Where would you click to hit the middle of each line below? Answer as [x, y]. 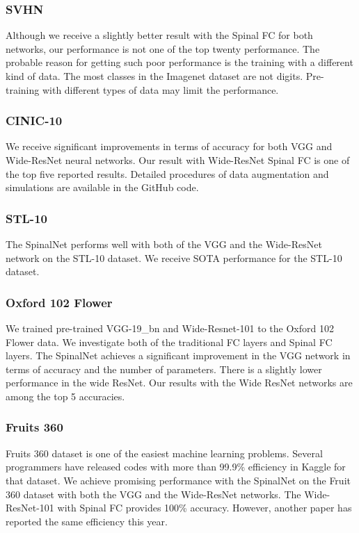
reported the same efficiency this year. [87, 521]
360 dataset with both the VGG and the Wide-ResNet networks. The [153, 494]
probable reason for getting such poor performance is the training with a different [179, 62]
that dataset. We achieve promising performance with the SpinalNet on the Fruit [178, 480]
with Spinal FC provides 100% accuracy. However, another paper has [205, 508]
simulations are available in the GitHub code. [102, 187]
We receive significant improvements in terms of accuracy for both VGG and [169, 146]
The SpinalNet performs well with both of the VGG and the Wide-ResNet [164, 244]
